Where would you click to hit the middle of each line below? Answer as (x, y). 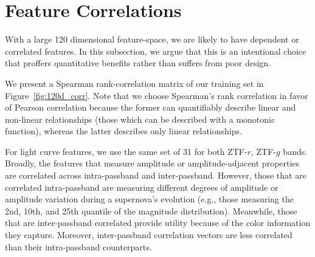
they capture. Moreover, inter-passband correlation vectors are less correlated (149, 235)
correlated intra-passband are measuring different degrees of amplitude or (142, 187)
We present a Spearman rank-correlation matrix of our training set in (134, 83)
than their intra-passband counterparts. (78, 246)
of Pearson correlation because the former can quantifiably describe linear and (151, 107)
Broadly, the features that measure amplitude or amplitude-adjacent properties (152, 163)
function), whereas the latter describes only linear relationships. (123, 131)
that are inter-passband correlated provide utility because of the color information (158, 223)
